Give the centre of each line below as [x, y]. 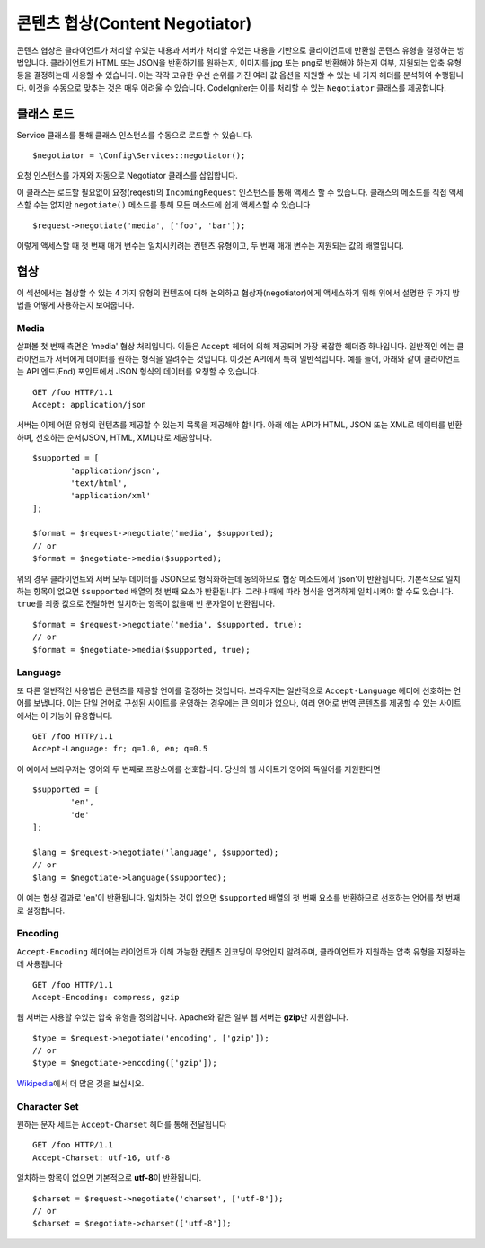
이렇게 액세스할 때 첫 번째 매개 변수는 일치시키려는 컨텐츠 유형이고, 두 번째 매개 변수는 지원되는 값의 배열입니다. [210, 245]
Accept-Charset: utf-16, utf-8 [101, 1157]
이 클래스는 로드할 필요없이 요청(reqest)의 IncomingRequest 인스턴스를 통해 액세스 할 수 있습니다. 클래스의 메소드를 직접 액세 [240, 192]
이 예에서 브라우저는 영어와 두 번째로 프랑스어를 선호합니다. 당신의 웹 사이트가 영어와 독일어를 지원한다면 [198, 769]
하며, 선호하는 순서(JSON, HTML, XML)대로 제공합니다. [115, 437]
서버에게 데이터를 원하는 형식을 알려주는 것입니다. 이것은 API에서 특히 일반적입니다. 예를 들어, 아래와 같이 [238, 358]
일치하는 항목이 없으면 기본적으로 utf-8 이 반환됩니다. [109, 1178]
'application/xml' [111, 496]
